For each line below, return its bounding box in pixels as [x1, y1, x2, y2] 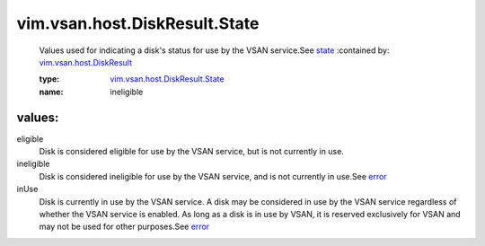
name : [39, 86, 64, 97]
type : [39, 74, 60, 84]
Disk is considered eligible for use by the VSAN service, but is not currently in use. [39, 146, 345, 157]
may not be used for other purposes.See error [39, 221, 210, 233]
